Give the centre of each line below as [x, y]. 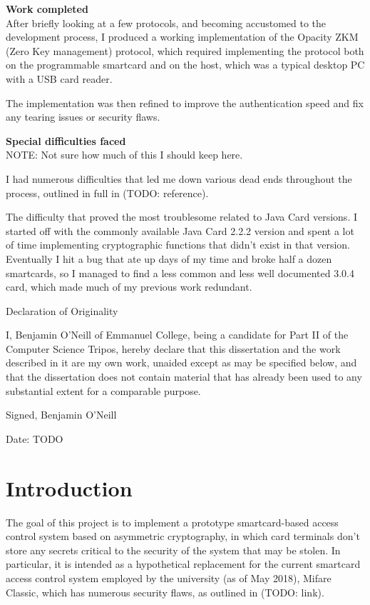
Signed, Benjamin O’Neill [61, 415]
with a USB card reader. [59, 78]
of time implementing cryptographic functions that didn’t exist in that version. [178, 245]
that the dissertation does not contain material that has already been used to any [184, 377]
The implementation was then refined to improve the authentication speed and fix [185, 102]
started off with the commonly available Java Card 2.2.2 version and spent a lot [180, 230]
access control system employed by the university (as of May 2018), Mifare [169, 577]
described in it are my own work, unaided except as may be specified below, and [181, 362]
